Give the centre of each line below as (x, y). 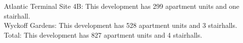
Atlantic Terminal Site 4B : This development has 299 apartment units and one (122, 6)
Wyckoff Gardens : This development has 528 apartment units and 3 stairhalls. (121, 25)
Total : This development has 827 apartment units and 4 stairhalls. (103, 34)
